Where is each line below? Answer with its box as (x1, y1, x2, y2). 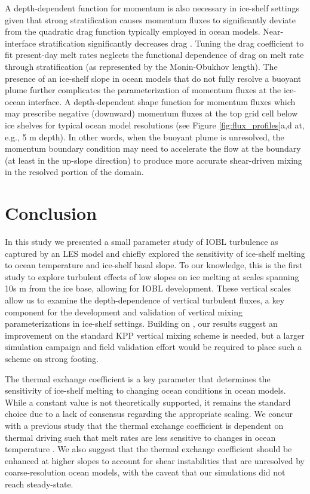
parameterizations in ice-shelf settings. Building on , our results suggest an (5, 317, 278, 330)
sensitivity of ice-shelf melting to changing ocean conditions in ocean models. (5, 384, 286, 397)
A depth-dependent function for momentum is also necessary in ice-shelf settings (5, 2, 299, 14)
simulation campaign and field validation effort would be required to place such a (5, 340, 302, 353)
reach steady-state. (5, 477, 73, 490)
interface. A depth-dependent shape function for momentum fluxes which (28, 95, 296, 108)
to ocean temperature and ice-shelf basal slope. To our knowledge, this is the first (5, 259, 303, 271)
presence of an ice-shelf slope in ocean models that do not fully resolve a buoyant (5, 72, 302, 84)
